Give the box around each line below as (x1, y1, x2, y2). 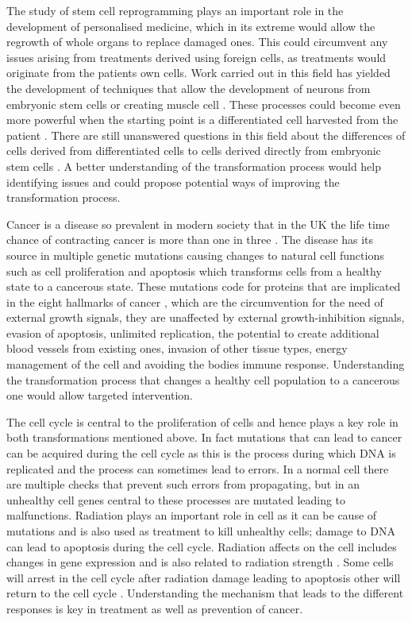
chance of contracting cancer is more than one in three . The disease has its (6, 231, 374, 248)
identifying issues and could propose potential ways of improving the (6, 173, 340, 190)
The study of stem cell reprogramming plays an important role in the (6, 2, 344, 18)
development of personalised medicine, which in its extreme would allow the (6, 17, 375, 34)
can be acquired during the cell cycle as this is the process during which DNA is (6, 445, 396, 462)
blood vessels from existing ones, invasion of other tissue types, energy (6, 340, 348, 357)
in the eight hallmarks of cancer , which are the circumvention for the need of (6, 293, 383, 310)
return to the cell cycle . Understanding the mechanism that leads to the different (6, 585, 404, 601)
